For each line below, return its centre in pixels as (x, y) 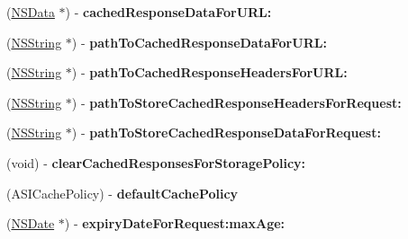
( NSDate (31, 223)
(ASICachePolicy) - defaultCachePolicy (122, 193)
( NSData (31, 12)
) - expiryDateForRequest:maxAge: (175, 223)
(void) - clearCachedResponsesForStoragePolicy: (156, 162)
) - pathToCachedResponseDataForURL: (199, 42)
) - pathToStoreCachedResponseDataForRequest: (226, 133)
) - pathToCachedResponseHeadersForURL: (209, 72)
